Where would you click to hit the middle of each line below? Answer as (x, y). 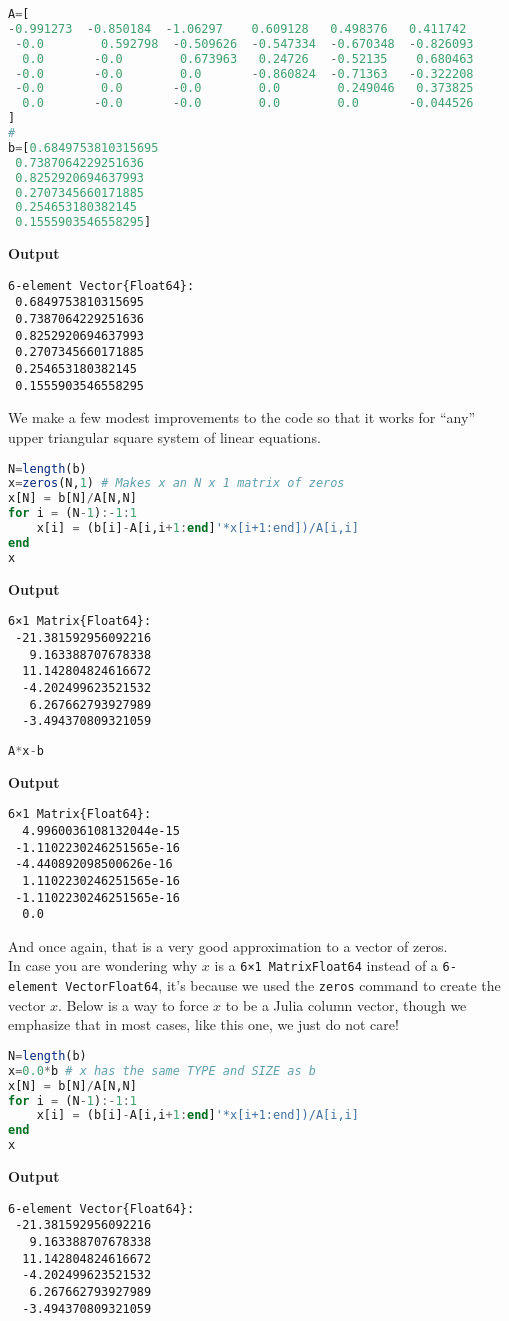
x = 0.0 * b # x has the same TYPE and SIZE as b (162, 1070)
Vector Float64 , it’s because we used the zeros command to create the (283, 985)
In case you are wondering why (103, 965)
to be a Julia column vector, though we (346, 1004)
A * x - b (26, 750)
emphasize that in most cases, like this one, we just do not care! (203, 1024)
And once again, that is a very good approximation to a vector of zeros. (228, 945)
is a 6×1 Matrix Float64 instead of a (326, 965)
